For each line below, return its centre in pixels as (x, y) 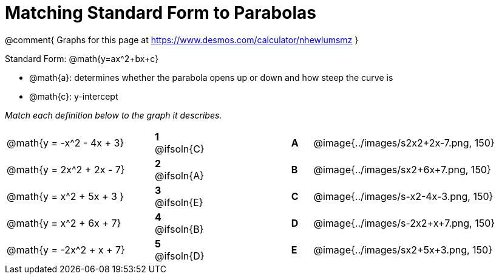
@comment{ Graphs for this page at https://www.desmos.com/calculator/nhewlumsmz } (182, 40)
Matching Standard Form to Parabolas (161, 13)
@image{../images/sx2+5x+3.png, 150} (403, 250)
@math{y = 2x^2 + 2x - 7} (66, 169)
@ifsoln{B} (179, 229)
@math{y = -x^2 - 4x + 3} (66, 143)
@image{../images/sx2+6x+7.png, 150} (402, 169)
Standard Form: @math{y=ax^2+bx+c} (82, 58)
